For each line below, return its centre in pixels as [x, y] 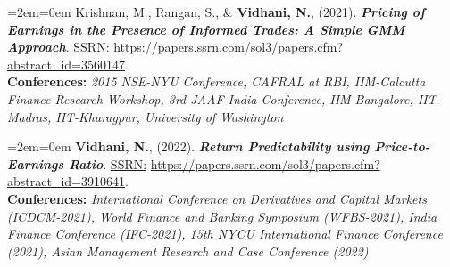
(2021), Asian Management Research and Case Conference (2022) [188, 251]
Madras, [29, 116]
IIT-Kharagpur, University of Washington [170, 116]
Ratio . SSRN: [108, 163]
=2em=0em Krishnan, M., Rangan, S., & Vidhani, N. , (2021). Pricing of [216, 12]
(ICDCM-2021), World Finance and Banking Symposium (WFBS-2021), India [222, 216]
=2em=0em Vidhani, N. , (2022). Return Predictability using [188, 146]
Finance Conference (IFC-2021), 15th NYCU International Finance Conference [225, 234]
